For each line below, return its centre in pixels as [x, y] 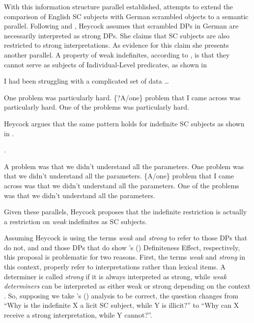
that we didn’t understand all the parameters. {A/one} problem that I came [119, 176]
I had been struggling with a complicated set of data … [86, 81]
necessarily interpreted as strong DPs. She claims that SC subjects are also [117, 35]
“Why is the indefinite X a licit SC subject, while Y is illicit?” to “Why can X [122, 305]
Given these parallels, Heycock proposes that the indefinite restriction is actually [126, 212]
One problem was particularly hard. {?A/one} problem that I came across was [122, 97]
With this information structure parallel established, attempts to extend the [119, 6]
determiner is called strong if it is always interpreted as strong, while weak [115, 276]
